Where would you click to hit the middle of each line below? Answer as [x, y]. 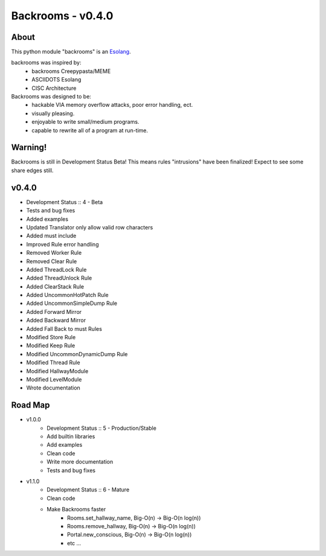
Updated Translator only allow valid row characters [90, 227]
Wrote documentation [53, 388]
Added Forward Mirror [54, 312]
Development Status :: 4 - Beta [65, 202]
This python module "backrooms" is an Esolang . [71, 52]
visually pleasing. [53, 113]
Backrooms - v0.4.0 [62, 16]
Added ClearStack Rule [55, 286]
